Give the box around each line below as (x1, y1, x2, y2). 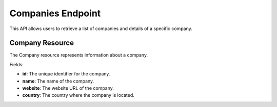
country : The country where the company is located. (22, 92, 134, 98)
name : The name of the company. (22, 78, 94, 84)
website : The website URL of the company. (22, 85, 114, 91)
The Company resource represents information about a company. (9, 52, 148, 58)
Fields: (9, 61, 24, 67)
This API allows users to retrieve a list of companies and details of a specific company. (9, 25, 192, 32)
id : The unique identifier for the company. (22, 71, 110, 77)
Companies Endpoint (9, 8, 101, 19)
